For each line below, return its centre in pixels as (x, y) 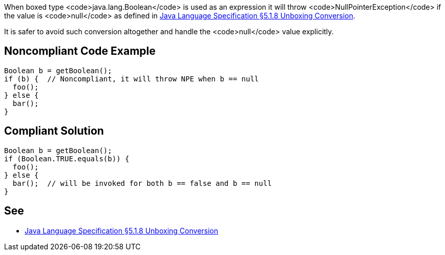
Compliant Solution (54, 131)
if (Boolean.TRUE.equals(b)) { (67, 158)
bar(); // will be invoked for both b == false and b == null (142, 183)
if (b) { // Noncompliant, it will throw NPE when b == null (132, 79)
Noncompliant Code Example (80, 51)
